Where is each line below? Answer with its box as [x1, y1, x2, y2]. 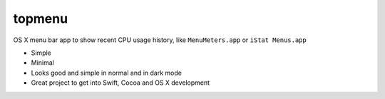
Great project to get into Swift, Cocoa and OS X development [31, 78, 210, 87]
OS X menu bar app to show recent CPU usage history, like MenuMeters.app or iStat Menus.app [13, 36, 307, 44]
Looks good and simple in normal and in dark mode [31, 68, 182, 77]
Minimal [31, 58, 55, 67]
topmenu [13, 11, 68, 26]
